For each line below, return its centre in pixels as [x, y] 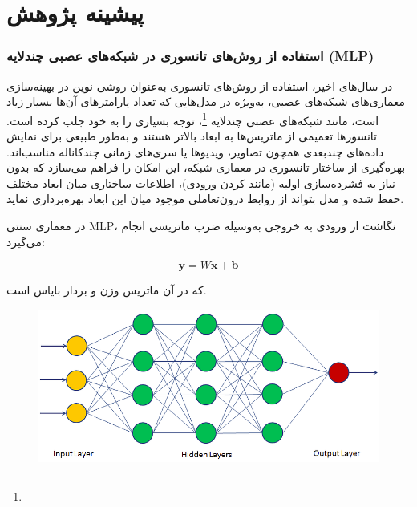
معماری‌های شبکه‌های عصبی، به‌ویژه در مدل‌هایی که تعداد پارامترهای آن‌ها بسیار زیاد [206, 101]
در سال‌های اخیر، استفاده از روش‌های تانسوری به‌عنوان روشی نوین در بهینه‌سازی [200, 85]
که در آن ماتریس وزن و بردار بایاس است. [107, 290]
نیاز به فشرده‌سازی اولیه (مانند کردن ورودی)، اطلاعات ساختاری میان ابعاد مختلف [201, 183]
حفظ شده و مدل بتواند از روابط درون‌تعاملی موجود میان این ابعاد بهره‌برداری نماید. [205, 199]
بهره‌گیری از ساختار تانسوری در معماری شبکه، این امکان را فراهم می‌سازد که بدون [206, 167]
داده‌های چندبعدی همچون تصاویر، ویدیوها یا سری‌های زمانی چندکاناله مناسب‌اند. [195, 151]
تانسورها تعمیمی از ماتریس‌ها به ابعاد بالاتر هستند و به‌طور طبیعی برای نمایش [192, 136]
